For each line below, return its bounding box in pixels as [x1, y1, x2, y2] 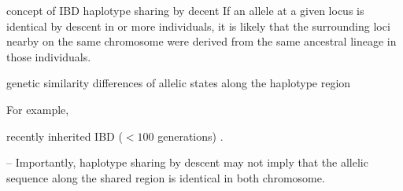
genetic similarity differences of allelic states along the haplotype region [6, 75, 351, 91]
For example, [6, 101, 69, 117]
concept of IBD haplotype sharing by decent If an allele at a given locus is [6, 2, 364, 18]
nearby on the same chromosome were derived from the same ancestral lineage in [6, 33, 397, 50]
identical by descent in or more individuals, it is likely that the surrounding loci [6, 17, 390, 34]
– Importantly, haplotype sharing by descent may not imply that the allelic [6, 154, 368, 171]
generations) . [157, 127, 224, 144]
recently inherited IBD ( [6, 127, 123, 144]
